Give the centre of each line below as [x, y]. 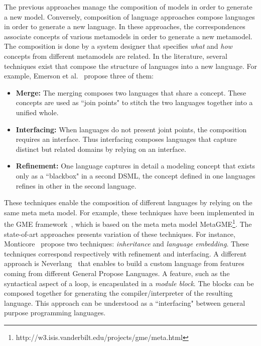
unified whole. [37, 112]
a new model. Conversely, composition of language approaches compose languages [129, 16]
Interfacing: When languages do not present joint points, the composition [131, 129]
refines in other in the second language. [76, 185]
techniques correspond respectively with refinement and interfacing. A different [125, 253]
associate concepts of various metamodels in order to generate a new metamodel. [128, 36]
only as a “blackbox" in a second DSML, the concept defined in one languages [136, 175]
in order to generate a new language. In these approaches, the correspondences [125, 26]
